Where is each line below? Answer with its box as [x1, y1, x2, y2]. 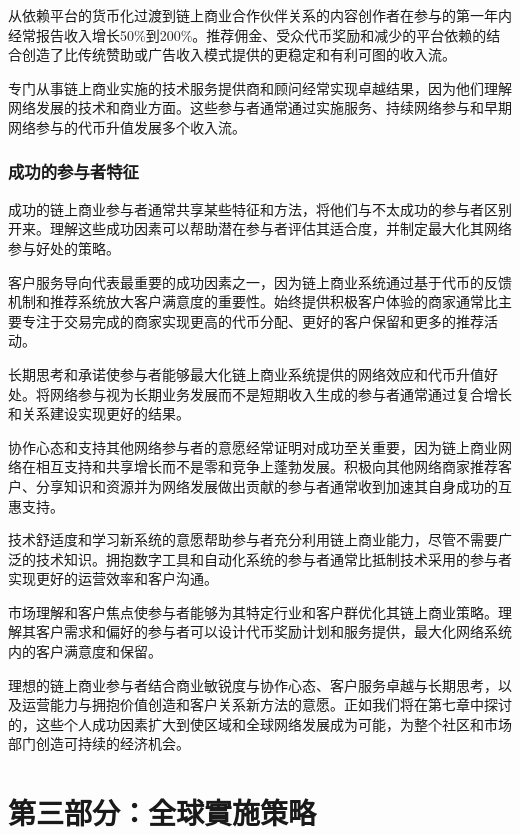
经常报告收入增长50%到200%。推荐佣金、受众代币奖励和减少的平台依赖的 [8, 24, 487, 45]
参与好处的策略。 [8, 237, 120, 258]
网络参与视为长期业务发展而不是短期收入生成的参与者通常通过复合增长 [49, 383, 512, 404]
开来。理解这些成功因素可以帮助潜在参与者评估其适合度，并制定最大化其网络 [8, 218, 512, 239]
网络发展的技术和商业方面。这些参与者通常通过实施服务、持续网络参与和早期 [8, 97, 512, 118]
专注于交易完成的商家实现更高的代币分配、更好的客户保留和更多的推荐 [21, 310, 484, 331]
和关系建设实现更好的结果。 [8, 403, 190, 424]
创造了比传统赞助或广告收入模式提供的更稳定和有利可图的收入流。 [21, 44, 456, 65]
